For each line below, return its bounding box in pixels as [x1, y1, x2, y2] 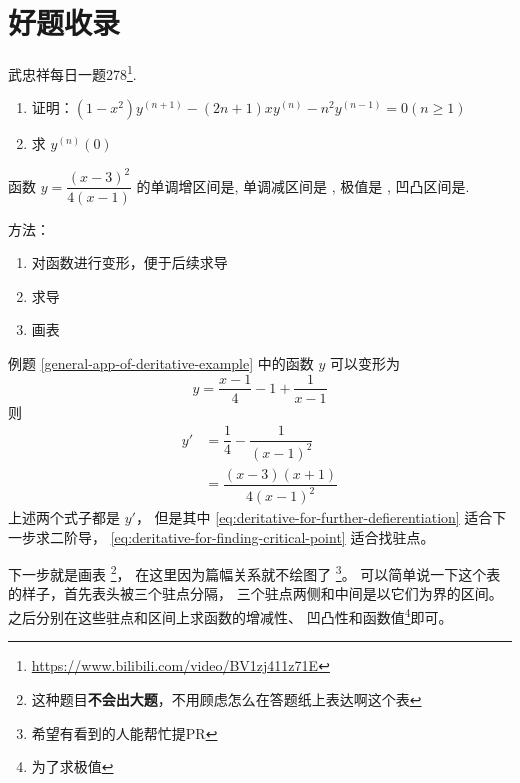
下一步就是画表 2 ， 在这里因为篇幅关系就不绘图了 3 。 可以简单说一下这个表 [8, 561, 501, 584]
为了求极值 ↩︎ [31, 756, 114, 777]
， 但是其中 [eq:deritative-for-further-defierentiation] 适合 [135, 507, 493, 528]
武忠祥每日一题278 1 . [8, 61, 137, 84]
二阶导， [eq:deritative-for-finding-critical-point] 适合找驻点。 [49, 526, 435, 547]
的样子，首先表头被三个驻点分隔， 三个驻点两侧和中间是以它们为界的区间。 [8, 583, 503, 604]
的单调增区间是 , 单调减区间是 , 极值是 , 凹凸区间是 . [136, 175, 470, 196]
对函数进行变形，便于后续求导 [31, 252, 228, 273]
